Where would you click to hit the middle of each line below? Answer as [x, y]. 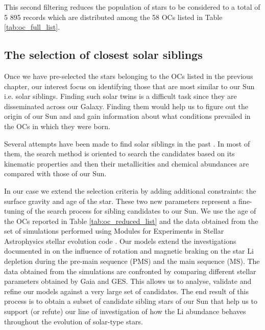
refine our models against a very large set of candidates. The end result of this [126, 291]
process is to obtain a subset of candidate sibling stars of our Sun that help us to [131, 301]
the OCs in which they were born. [57, 126]
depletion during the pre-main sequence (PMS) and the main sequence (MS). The [132, 261]
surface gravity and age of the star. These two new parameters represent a [120, 201]
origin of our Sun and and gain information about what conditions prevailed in [127, 116]
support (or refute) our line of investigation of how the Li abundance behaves [125, 311]
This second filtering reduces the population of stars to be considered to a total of [132, 7]
